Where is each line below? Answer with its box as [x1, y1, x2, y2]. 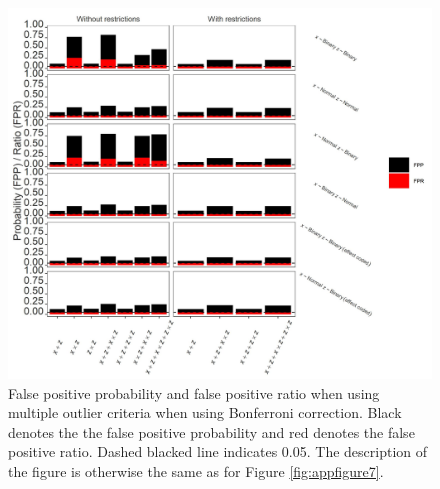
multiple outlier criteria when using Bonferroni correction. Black [8, 402, 402, 423]
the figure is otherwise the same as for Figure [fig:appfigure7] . [8, 460, 384, 481]
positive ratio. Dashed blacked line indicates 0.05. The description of [8, 441, 428, 462]
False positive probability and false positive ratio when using [8, 382, 380, 403]
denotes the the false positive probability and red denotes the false [8, 421, 415, 442]
